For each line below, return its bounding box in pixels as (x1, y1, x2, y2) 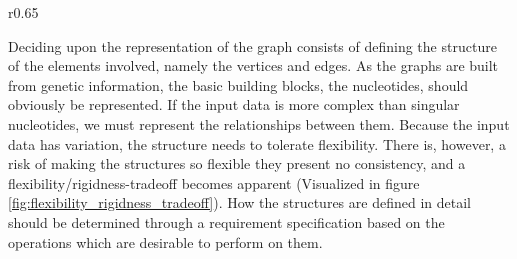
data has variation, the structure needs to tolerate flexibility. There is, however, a (8, 133, 506, 154)
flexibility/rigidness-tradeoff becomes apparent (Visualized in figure (8, 172, 420, 193)
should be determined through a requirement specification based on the (8, 211, 445, 232)
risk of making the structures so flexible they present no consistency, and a (8, 153, 466, 174)
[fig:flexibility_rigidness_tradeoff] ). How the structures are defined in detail (8, 192, 471, 213)
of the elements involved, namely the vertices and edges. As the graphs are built (8, 55, 499, 76)
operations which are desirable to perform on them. (8, 231, 323, 252)
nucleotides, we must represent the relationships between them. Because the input (8, 113, 510, 134)
